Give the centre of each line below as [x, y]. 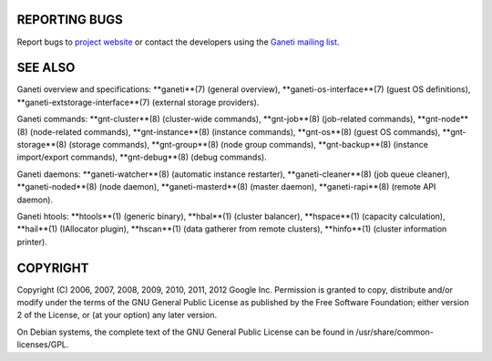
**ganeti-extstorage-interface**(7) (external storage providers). [138, 102]
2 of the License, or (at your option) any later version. [117, 315]
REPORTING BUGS [70, 20]
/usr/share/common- [395, 332]
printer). [32, 242]
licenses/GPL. [43, 345]
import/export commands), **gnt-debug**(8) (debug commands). [142, 157]
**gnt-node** [443, 119]
